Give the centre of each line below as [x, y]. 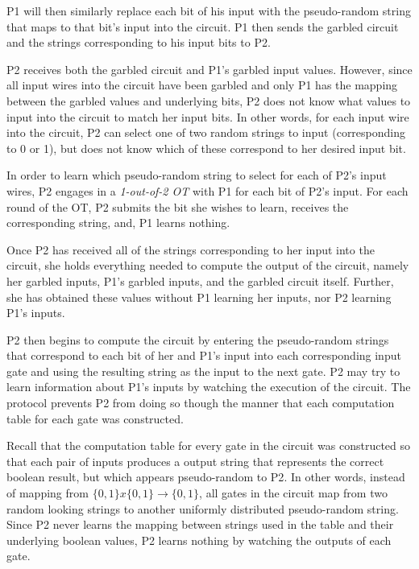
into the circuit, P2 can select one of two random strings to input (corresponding [206, 132]
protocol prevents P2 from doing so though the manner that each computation [201, 403]
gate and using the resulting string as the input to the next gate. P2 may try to [203, 371]
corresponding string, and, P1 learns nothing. [118, 223]
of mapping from [48, 493]
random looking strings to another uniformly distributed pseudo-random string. [203, 508]
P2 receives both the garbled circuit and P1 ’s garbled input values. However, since [209, 69]
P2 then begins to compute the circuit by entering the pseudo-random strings [198, 339]
